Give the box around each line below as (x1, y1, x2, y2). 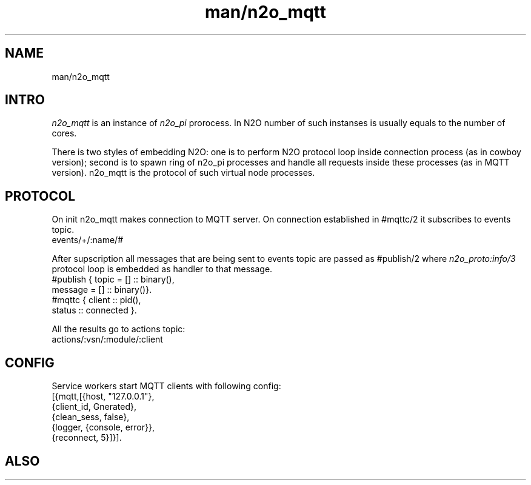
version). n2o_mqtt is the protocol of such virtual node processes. (52, 167, 315, 178)
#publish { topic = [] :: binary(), (52, 274, 175, 285)
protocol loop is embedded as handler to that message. (52, 264, 273, 275)
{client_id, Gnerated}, (52, 401, 136, 412)
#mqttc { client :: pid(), (52, 295, 141, 306)
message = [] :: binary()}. (52, 284, 152, 295)
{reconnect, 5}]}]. (52, 432, 122, 443)
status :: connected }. (52, 305, 137, 316)
